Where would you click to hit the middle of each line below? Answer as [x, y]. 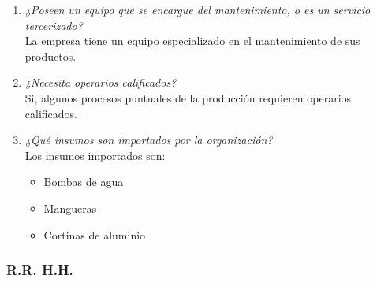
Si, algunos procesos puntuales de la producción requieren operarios [188, 97]
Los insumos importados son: [95, 155]
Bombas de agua [84, 182]
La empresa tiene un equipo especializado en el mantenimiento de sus [192, 41]
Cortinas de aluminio [95, 234]
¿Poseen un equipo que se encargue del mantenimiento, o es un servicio [198, 9]
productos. [50, 56]
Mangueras [70, 208]
